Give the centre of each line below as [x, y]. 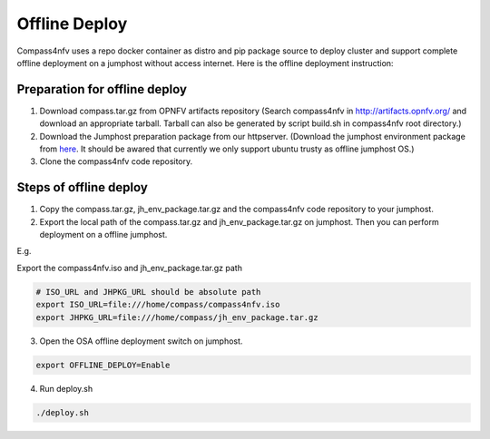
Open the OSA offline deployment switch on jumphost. [141, 341]
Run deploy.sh [66, 388]
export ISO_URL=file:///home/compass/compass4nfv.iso [158, 305]
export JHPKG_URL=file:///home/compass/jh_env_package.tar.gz [177, 317]
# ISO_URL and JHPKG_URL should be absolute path [148, 292]
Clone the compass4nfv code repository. [116, 161]
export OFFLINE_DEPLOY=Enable [103, 365]
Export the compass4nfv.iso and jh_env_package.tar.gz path [129, 268]
